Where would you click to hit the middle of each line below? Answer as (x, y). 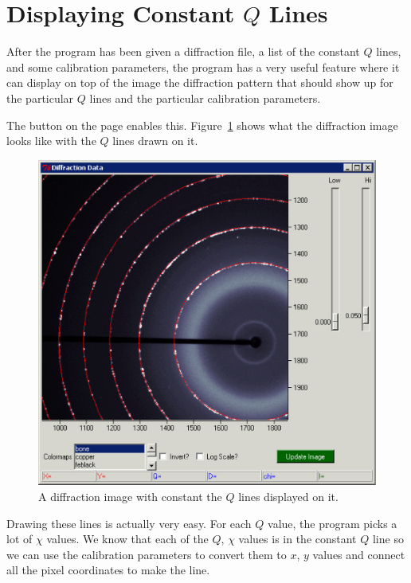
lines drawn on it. (155, 141)
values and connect (359, 554)
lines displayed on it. (288, 496)
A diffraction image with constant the (130, 496)
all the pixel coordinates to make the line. (108, 570)
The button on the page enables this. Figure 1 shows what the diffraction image (202, 125)
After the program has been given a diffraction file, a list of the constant (183, 51)
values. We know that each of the (127, 539)
